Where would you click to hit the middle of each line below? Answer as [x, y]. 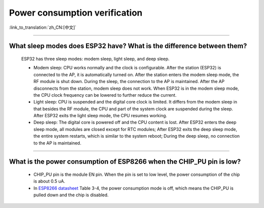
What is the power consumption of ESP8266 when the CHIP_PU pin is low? [125, 162]
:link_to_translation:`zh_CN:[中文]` [43, 27]
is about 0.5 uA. [49, 181]
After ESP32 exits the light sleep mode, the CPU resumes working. [100, 116]
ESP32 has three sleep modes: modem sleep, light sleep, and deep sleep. [95, 59]
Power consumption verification [76, 13]
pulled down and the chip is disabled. [71, 195]
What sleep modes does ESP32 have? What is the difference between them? [128, 46]
